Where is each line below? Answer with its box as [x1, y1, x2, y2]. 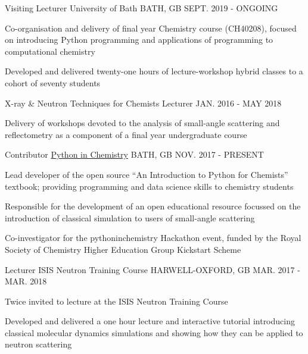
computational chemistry [5, 45, 95, 57]
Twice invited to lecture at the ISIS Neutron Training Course [5, 295, 228, 307]
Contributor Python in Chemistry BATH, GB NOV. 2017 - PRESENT [5, 148, 264, 161]
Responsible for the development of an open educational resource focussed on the [5, 200, 301, 212]
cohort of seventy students [5, 76, 101, 89]
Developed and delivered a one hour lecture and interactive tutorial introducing [5, 315, 295, 327]
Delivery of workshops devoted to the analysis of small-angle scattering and [5, 117, 280, 129]
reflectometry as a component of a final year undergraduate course [5, 128, 247, 140]
